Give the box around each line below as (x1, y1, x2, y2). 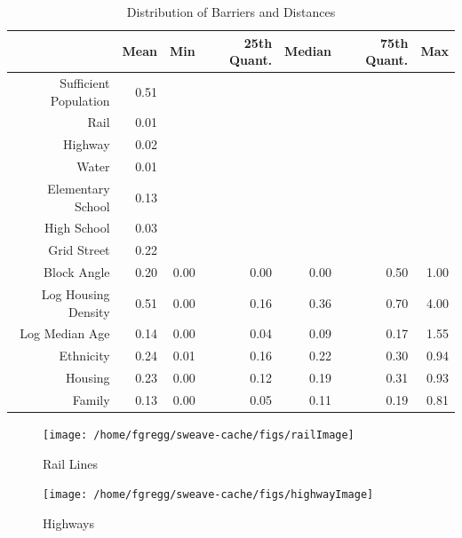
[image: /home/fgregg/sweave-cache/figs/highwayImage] (43, 488, 374, 502)
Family (72, 390, 110, 408)
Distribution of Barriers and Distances (126, 3, 336, 20)
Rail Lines (43, 454, 98, 472)
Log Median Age (20, 324, 110, 343)
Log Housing (41, 284, 110, 303)
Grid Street (48, 241, 110, 259)
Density (68, 302, 110, 320)
